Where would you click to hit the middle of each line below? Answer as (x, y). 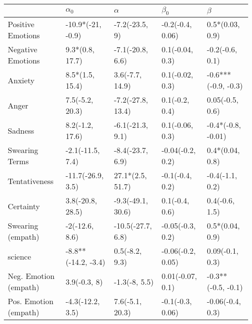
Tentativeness (31, 181)
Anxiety (21, 80)
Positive (21, 24)
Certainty (24, 206)
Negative (23, 49)
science (20, 256)
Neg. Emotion (31, 276)
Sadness (21, 130)
